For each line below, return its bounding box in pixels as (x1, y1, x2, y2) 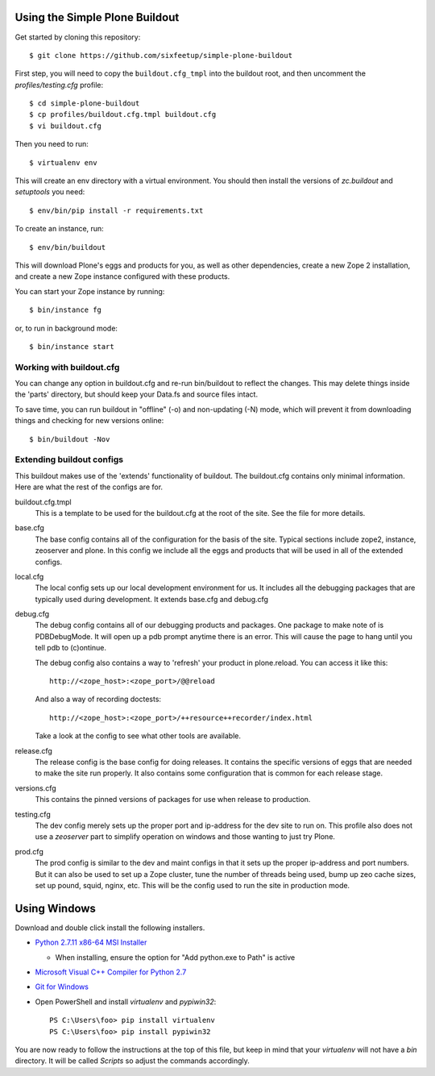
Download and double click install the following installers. (14, 923, 205, 933)
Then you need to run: (14, 139, 89, 149)
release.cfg (14, 746, 52, 755)
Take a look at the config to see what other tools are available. (35, 731, 242, 741)
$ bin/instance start (29, 342, 114, 351)
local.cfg (14, 571, 44, 581)
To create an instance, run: (14, 224, 104, 234)
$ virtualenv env (29, 158, 97, 167)
